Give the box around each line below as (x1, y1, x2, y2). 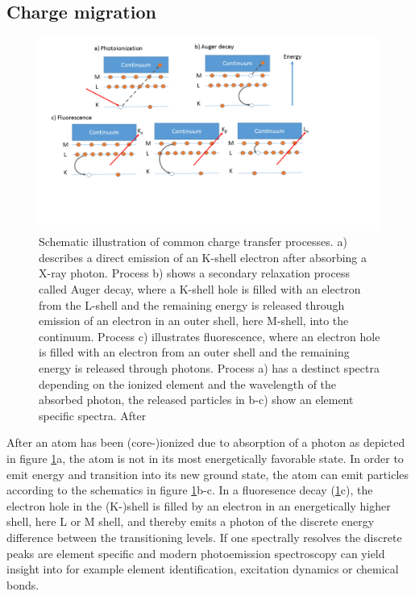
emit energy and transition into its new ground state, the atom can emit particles (6, 465, 409, 482)
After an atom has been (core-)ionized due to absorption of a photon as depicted (6, 434, 405, 451)
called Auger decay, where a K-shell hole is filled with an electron (39, 281, 361, 298)
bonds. (6, 576, 39, 593)
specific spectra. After (39, 406, 147, 423)
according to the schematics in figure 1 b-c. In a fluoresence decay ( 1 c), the (6, 481, 373, 498)
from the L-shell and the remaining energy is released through (39, 296, 345, 313)
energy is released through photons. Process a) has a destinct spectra (39, 360, 380, 377)
